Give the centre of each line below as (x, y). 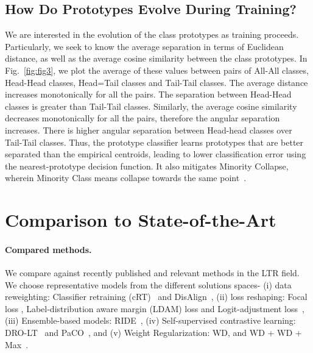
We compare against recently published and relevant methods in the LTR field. (152, 273)
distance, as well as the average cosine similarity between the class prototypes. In (156, 58)
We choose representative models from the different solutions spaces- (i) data (148, 284)
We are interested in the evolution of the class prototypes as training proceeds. (152, 34)
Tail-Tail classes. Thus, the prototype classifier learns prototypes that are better (154, 142)
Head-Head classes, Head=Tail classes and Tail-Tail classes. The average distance (156, 82)
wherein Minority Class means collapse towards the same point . (126, 178)
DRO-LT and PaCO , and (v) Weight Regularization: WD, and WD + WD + (153, 333)
